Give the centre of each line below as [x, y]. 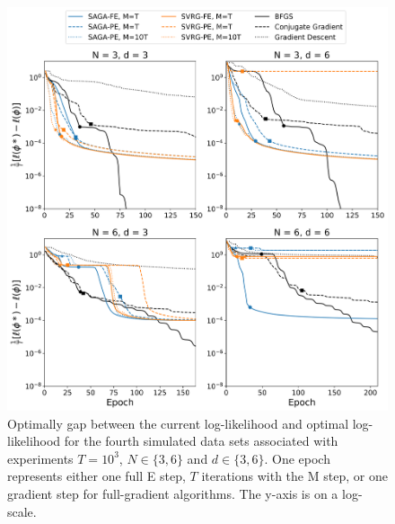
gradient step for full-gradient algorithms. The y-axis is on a [173, 493]
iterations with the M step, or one [294, 476]
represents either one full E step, [97, 476]
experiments [40, 458]
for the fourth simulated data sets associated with [201, 441]
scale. [22, 511]
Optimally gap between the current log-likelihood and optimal [178, 423]
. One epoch [297, 458]
